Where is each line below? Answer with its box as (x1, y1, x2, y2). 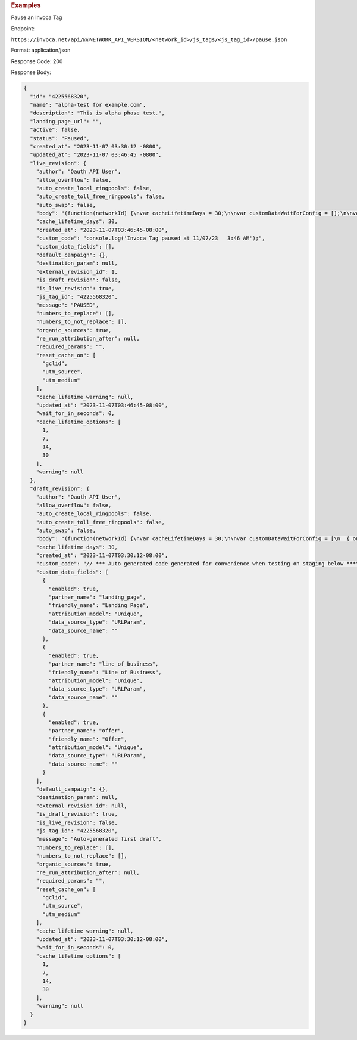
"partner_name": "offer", (48, 728, 124, 734)
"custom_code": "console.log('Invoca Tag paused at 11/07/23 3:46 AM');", (36, 235, 265, 242)
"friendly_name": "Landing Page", (48, 602, 149, 609)
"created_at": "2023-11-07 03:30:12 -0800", (30, 143, 162, 150)
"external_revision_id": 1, (36, 268, 118, 275)
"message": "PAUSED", (36, 302, 99, 308)
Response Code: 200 (11, 57, 63, 65)
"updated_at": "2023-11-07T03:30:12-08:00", (36, 936, 168, 943)
